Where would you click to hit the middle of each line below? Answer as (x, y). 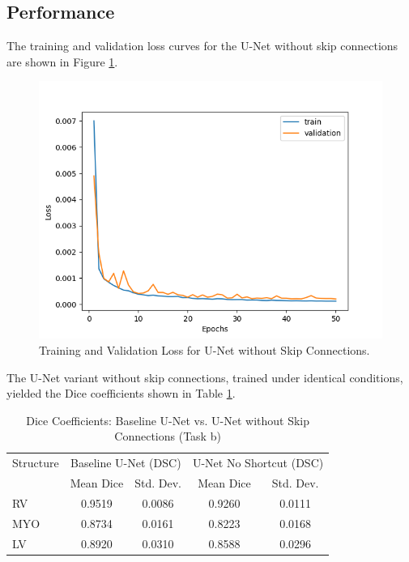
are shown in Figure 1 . (62, 61)
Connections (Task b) (168, 436)
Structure (36, 463)
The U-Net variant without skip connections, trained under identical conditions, (205, 377)
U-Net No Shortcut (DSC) (258, 463)
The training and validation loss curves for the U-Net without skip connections (202, 46)
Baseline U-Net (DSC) (126, 463)
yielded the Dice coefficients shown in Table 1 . (121, 393)
